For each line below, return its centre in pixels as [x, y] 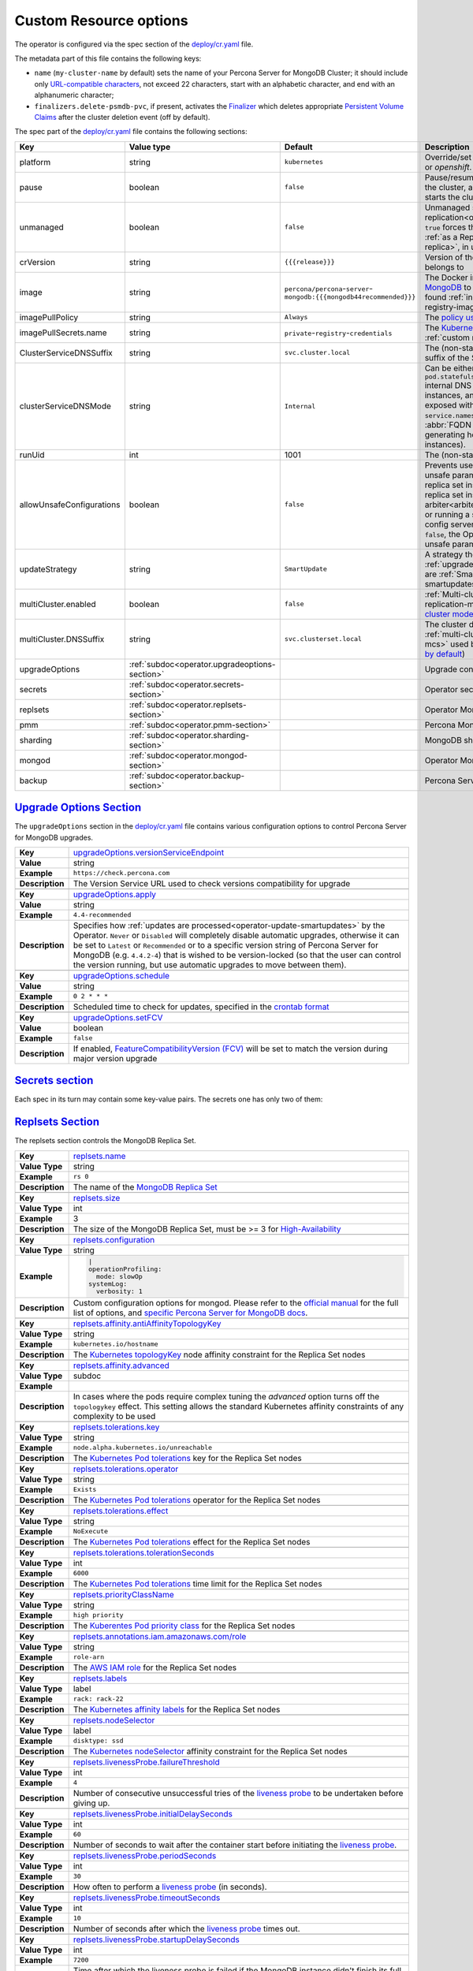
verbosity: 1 [119, 1291]
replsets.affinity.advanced [121, 1366]
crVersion [37, 262]
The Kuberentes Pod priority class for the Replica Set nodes [184, 1626]
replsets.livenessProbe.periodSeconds [145, 1855]
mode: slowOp [119, 1276]
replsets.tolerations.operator [126, 1469]
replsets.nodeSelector [114, 1720]
